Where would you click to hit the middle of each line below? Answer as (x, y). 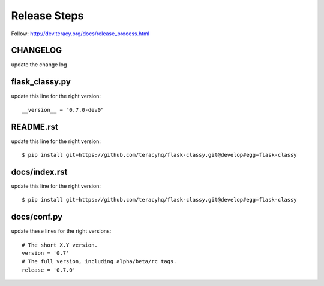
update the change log (39, 65)
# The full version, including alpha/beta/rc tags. (99, 261)
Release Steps (47, 16)
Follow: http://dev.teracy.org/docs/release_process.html (80, 34)
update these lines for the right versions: (61, 231)
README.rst (34, 127)
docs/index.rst (39, 171)
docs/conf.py (37, 217)
